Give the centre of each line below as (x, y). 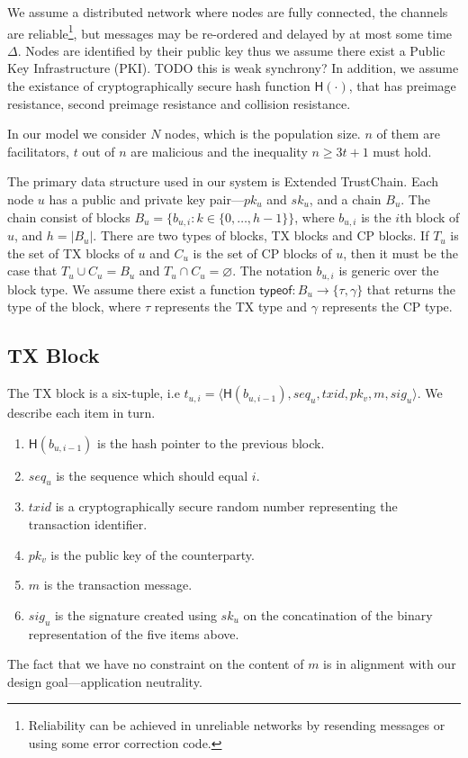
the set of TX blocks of (71, 253)
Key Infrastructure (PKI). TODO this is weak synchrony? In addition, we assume (233, 68)
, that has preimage (402, 86)
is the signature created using (135, 614)
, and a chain (345, 199)
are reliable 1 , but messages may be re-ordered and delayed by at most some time (230, 32)
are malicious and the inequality (219, 151)
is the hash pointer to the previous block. (211, 442)
